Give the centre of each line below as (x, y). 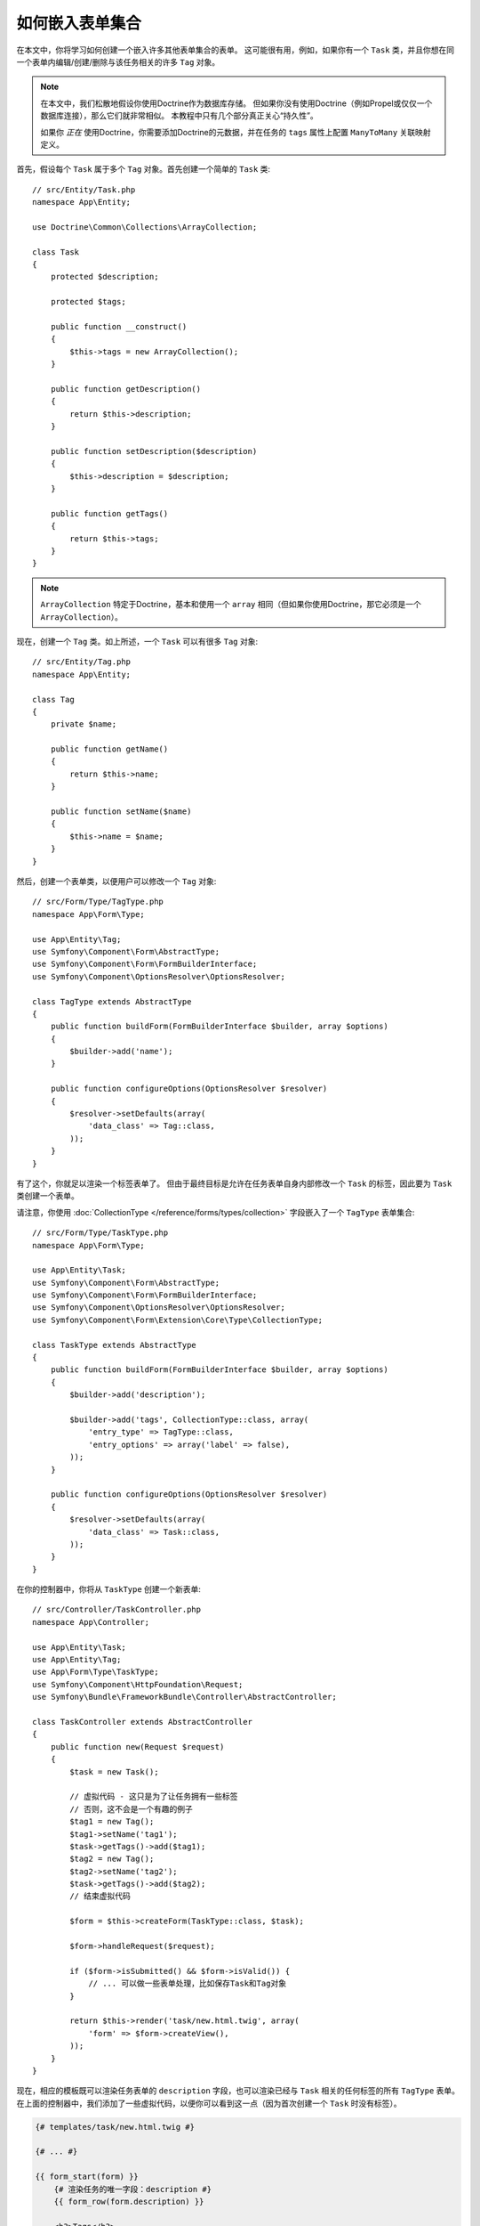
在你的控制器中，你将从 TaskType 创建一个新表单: (109, 1589)
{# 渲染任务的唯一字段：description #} (133, 2189)
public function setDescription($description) (154, 451)
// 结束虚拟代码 (100, 1896)
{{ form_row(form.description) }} (129, 2202)
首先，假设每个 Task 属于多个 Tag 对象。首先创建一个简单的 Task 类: (144, 169)
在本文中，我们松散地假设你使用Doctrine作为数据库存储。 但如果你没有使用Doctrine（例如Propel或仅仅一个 (236, 103)
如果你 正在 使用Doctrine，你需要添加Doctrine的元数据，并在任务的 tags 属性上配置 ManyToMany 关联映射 (236, 132)
